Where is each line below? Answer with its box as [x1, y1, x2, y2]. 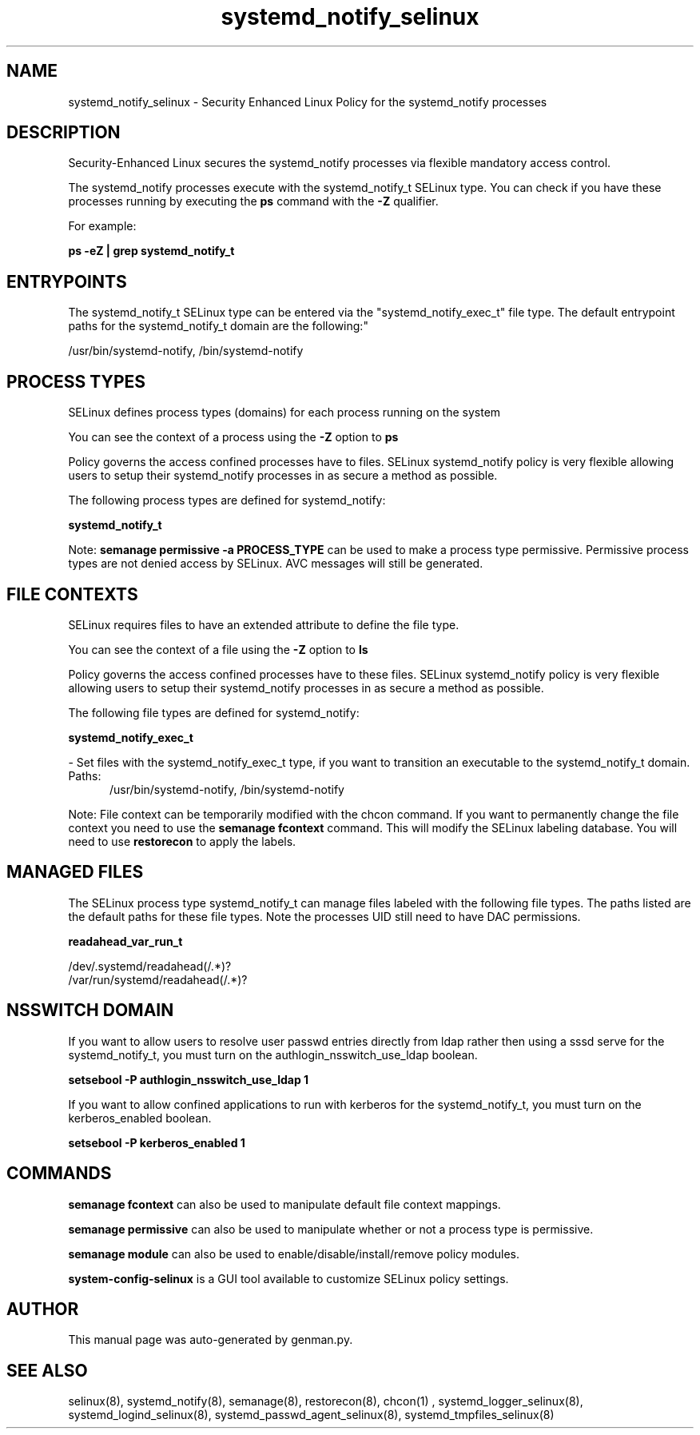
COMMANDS [6, 1163, 112, 1184]
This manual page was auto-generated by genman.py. [68, 1333, 353, 1347]
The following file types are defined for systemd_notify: [68, 705, 360, 719]
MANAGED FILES [6, 862, 144, 883]
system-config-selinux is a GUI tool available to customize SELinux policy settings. [68, 1271, 509, 1286]
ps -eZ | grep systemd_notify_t [68, 244, 235, 258]
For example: [68, 219, 137, 233]
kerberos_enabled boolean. [68, 1110, 212, 1125]
